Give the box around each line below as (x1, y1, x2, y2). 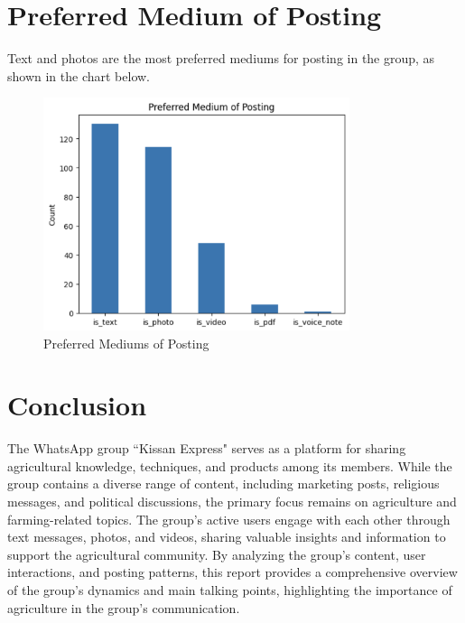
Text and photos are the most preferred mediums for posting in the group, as (7, 49, 435, 68)
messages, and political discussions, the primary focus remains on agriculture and (7, 492, 457, 511)
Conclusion (7, 386, 147, 423)
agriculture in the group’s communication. (7, 598, 240, 617)
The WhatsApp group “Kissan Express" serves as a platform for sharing (7, 439, 406, 458)
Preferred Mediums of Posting (43, 333, 209, 352)
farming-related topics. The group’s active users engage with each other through (7, 509, 451, 528)
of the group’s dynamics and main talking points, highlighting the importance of (7, 580, 452, 599)
